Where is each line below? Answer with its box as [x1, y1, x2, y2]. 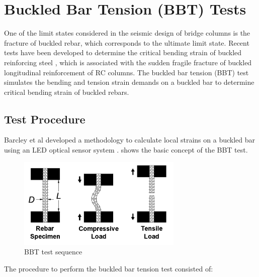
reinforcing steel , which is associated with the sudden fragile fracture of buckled [4, 57, 252, 67]
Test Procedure [4, 111, 85, 126]
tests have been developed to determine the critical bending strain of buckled [4, 47, 242, 58]
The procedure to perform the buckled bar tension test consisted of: [4, 263, 213, 274]
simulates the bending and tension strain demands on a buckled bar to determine [4, 77, 254, 87]
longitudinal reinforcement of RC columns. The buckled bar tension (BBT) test [4, 67, 249, 77]
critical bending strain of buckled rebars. [4, 86, 129, 97]
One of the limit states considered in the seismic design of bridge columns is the [4, 28, 250, 38]
